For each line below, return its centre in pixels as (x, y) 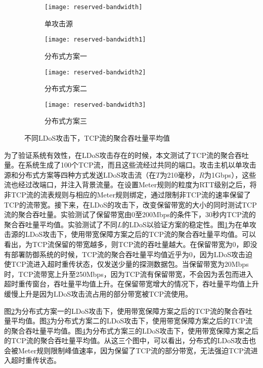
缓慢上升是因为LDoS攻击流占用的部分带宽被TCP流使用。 (98, 293)
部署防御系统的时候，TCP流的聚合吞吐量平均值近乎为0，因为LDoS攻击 (128, 254)
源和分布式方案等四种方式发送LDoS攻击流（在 (80, 174)
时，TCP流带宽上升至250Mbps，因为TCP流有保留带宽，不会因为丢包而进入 (129, 274)
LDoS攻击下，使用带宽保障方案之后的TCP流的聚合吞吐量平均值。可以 (140, 234)
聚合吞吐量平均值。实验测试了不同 (61, 224)
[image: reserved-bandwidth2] (95, 72)
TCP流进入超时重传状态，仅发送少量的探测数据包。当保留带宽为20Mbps (130, 264)
